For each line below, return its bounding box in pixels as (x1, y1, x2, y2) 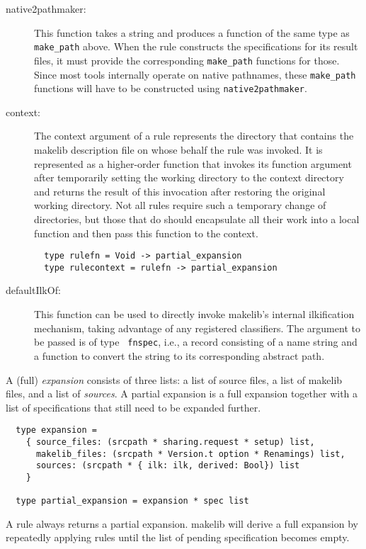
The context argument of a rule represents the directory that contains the (34, 128, 354, 143)
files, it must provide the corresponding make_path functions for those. (34, 52, 340, 67)
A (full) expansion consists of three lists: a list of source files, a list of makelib (6, 372, 343, 387)
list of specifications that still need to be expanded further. (6, 400, 261, 414)
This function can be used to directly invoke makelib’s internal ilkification (34, 307, 355, 322)
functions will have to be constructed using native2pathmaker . (34, 81, 307, 96)
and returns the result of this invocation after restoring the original (34, 183, 326, 198)
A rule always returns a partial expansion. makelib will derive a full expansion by (6, 516, 358, 531)
